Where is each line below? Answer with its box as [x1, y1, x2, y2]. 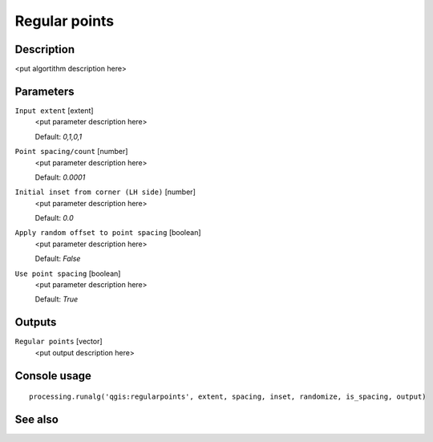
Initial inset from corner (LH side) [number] [14, 187, 196, 197]
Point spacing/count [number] [14, 147, 128, 156]
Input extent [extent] [14, 105, 94, 116]
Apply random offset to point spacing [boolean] [14, 228, 201, 237]
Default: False [34, 253, 81, 264]
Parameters [14, 84, 75, 98]
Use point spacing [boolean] [14, 269, 121, 278]
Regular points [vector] [14, 337, 103, 347]
